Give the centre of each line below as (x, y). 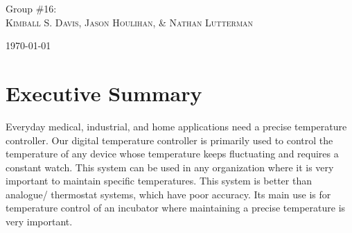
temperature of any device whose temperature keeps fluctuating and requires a (172, 154)
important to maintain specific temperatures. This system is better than (159, 181)
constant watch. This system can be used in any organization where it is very (170, 167)
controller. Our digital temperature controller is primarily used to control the (169, 140)
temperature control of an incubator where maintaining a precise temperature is (176, 208)
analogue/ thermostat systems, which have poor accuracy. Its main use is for (168, 194)
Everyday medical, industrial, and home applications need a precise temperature (176, 126)
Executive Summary (104, 93)
